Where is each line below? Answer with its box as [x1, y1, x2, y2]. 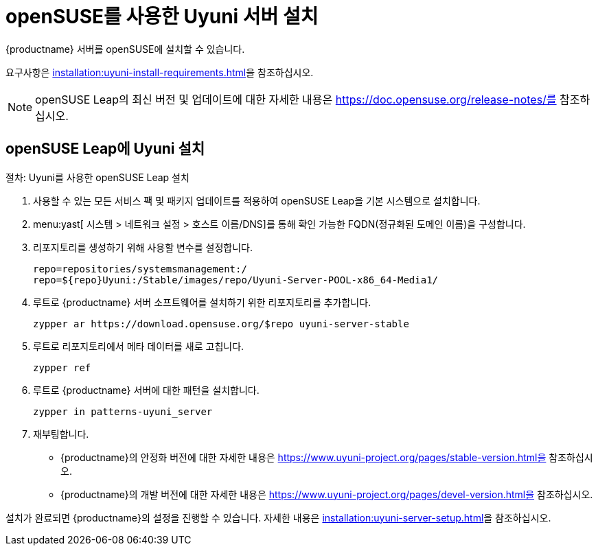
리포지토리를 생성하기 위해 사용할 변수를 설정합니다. [33, 241, 253, 253]
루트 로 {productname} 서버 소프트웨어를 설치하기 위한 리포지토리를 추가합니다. [33, 296, 371, 308]
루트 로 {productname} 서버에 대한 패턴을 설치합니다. [33, 384, 260, 396]
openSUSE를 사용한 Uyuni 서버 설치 [5, 5, 319, 28]
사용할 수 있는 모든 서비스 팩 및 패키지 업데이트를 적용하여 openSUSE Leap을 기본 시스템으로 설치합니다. [33, 194, 481, 207]
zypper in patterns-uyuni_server [33, 406, 213, 417]
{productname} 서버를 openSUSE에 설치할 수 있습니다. [5, 43, 245, 55]
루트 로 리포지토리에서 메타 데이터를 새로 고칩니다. [33, 340, 244, 352]
